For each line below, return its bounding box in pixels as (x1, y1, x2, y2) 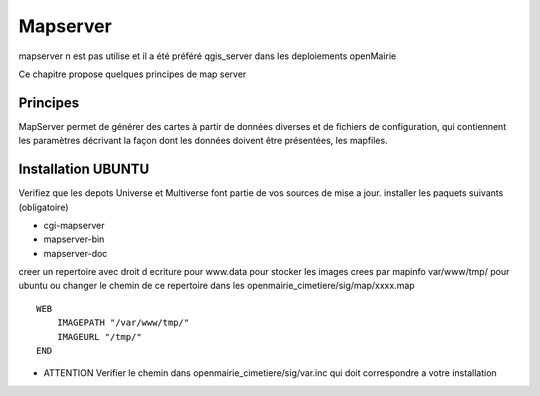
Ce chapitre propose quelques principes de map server (18, 68, 247, 80)
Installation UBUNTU (18, 161, 150, 178)
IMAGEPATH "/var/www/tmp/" (56, 317, 190, 329)
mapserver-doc (43, 247, 108, 259)
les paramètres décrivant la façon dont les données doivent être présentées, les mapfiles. (18, 135, 389, 147)
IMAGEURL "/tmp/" (56, 331, 142, 342)
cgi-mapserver (43, 219, 105, 231)
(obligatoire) (18, 201, 69, 213)
